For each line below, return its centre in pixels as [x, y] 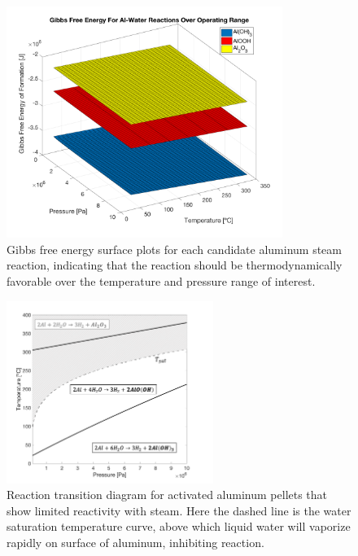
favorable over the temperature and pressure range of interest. [161, 280]
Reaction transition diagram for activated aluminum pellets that [167, 495]
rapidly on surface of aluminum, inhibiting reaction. [135, 543]
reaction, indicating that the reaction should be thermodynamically [175, 265]
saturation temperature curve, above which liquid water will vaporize [179, 526]
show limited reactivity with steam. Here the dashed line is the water [179, 510]
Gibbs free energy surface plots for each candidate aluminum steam [174, 249]
